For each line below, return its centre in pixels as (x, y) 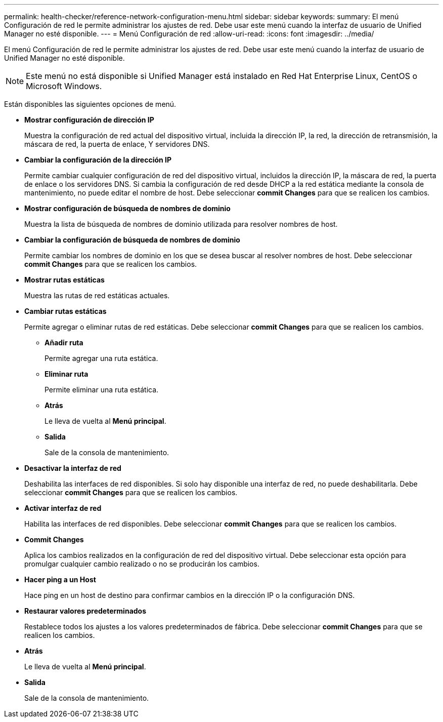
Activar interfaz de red (63, 508)
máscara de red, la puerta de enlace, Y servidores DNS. (117, 144)
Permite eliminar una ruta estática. (102, 390)
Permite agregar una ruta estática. (101, 358)
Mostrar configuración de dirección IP (89, 120)
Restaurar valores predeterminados (85, 611)
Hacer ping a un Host (60, 579)
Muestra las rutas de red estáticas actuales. (97, 295)
